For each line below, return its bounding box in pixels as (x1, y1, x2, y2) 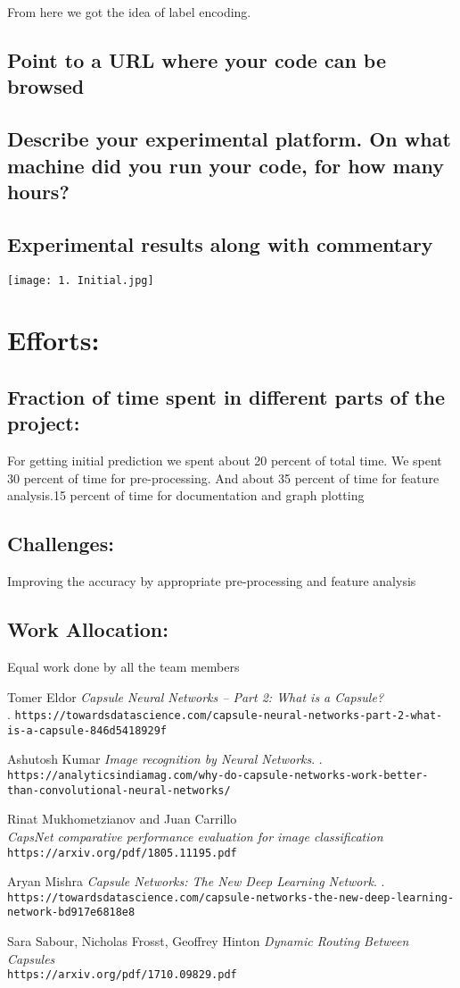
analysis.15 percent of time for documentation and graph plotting (7, 486, 365, 505)
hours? (7, 177, 70, 205)
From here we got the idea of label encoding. (7, 3, 251, 21)
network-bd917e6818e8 (7, 906, 136, 919)
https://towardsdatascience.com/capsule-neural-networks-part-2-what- (14, 709, 443, 723)
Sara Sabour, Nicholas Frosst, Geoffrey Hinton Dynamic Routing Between (7, 932, 409, 950)
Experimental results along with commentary (7, 230, 433, 257)
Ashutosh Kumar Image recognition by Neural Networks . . (7, 749, 323, 768)
